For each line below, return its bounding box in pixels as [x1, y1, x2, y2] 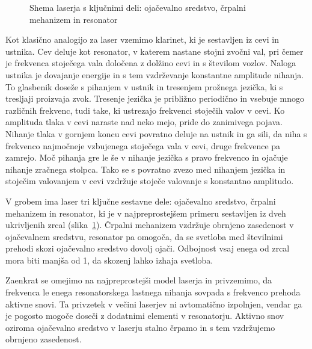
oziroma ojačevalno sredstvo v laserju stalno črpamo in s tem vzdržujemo [5, 321, 275, 333]
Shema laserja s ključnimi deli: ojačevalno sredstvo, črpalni [29, 1, 246, 13]
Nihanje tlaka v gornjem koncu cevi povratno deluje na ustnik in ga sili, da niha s [5, 127, 307, 140]
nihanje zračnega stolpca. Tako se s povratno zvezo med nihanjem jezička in [5, 162, 286, 175]
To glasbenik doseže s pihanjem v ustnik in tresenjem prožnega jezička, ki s [5, 80, 283, 93]
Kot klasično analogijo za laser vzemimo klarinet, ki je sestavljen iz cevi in [5, 33, 279, 46]
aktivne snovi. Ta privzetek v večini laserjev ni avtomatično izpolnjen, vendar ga [5, 297, 302, 310]
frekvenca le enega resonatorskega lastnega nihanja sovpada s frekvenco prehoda [5, 286, 301, 298]
